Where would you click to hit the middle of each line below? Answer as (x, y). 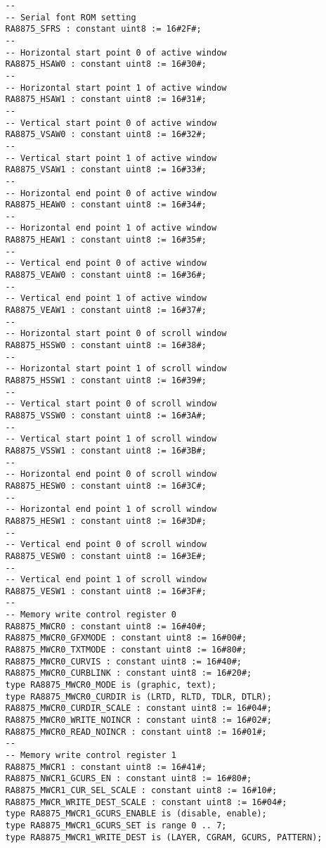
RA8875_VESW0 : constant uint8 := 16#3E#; (106, 556)
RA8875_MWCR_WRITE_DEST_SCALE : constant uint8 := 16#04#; (146, 802)
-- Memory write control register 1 (91, 755)
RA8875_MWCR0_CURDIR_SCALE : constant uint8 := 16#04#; (138, 708)
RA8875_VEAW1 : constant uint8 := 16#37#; (106, 310)
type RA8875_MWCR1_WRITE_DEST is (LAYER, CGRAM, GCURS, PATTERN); (164, 837)
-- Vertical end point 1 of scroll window (106, 580)
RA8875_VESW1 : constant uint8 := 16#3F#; (106, 591)
